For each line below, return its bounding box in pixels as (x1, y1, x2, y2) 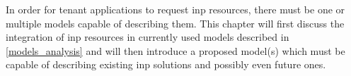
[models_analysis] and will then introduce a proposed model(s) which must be (6, 43, 345, 58)
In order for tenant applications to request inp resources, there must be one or (6, 2, 345, 16)
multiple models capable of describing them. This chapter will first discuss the (6, 15, 345, 30)
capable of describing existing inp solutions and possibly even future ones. (6, 57, 326, 72)
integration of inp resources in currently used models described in (6, 30, 289, 44)
